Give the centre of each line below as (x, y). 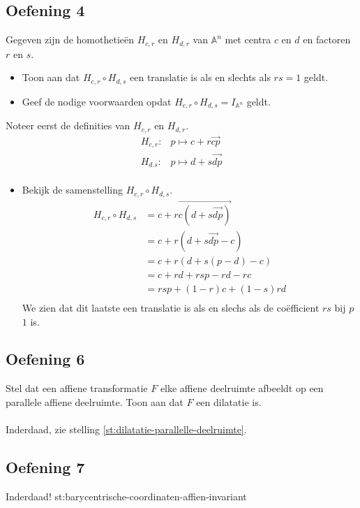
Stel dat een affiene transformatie (77, 388)
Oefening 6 (45, 359)
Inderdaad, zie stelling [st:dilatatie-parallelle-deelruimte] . (126, 429)
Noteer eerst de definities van (68, 125)
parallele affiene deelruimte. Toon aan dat (95, 401)
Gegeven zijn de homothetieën (70, 39)
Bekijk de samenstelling (73, 190)
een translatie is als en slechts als (200, 77)
